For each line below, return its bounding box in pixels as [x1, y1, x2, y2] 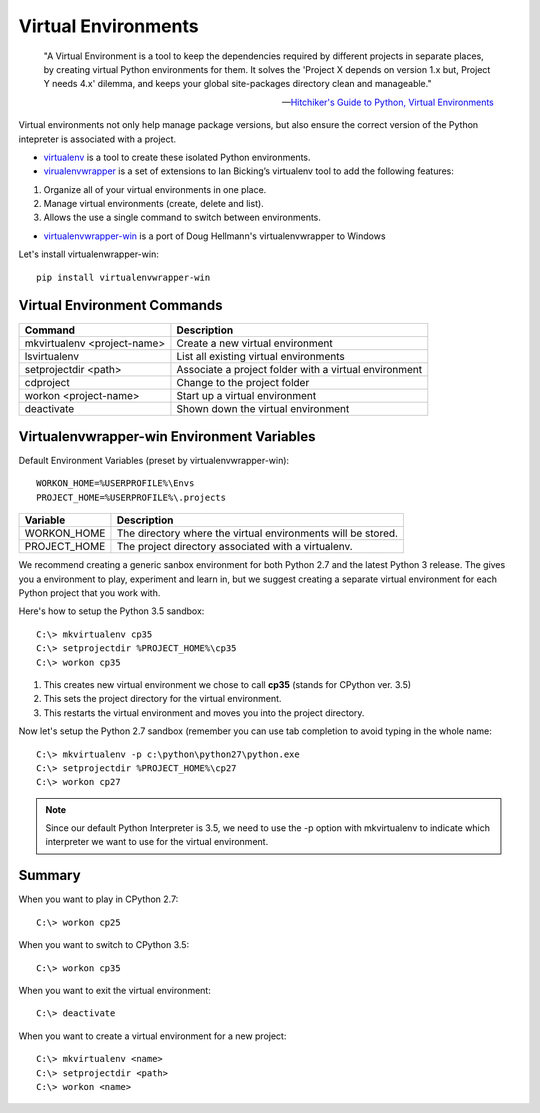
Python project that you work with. [18, 587, 161, 599]
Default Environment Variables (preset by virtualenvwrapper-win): [18, 455, 290, 467]
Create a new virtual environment [176, 336, 334, 350]
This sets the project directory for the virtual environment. [43, 693, 282, 705]
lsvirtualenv [24, 349, 80, 363]
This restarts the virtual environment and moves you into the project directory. [43, 706, 365, 719]
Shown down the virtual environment [176, 401, 350, 415]
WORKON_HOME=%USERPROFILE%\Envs [36, 478, 195, 489]
